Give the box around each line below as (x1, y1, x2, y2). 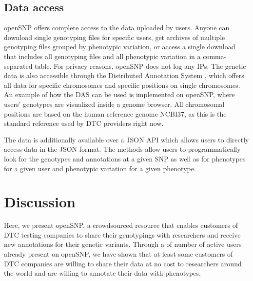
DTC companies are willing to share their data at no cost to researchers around (4, 258, 242, 268)
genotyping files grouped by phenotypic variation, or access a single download (4, 41, 235, 52)
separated (4, 60, 33, 71)
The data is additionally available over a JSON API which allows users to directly (4, 134, 249, 144)
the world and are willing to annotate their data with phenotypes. (4, 268, 201, 278)
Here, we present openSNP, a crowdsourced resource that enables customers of (4, 220, 238, 230)
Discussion (4, 192, 76, 212)
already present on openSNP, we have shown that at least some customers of (4, 249, 233, 259)
